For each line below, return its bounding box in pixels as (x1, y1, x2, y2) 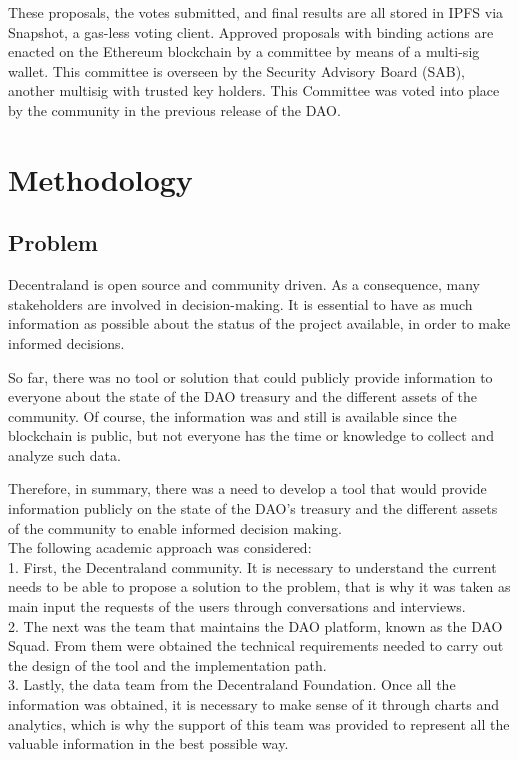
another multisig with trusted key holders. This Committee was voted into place (8, 80, 500, 101)
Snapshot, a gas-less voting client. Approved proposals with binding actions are (8, 21, 494, 42)
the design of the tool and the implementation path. (8, 654, 327, 675)
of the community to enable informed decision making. (8, 517, 342, 538)
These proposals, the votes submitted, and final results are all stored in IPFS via (8, 2, 504, 22)
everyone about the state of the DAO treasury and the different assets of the (8, 386, 477, 407)
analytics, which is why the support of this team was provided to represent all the (8, 713, 510, 734)
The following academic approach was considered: (8, 537, 312, 558)
